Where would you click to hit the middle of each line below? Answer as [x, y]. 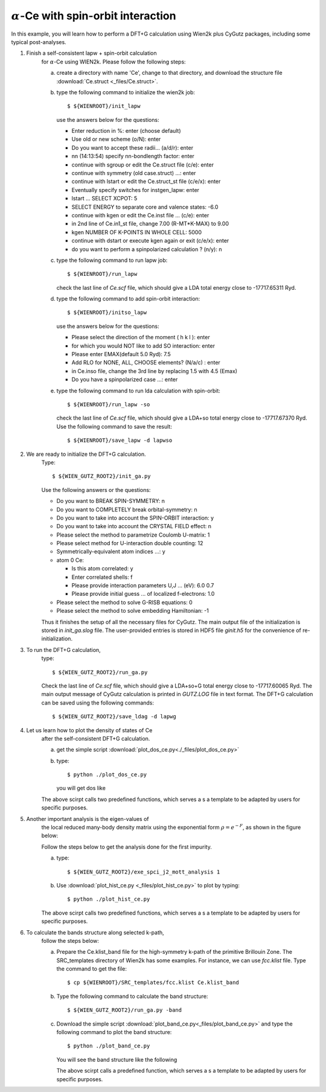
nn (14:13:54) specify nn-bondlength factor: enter [133, 156]
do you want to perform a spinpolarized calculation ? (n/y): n [147, 249]
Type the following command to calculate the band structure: [132, 996]
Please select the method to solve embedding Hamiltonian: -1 [133, 611]
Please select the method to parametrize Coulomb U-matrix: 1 [133, 535]
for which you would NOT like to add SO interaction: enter [143, 346]
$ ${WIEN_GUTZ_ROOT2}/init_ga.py [101, 476]
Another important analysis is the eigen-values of [88, 819]
